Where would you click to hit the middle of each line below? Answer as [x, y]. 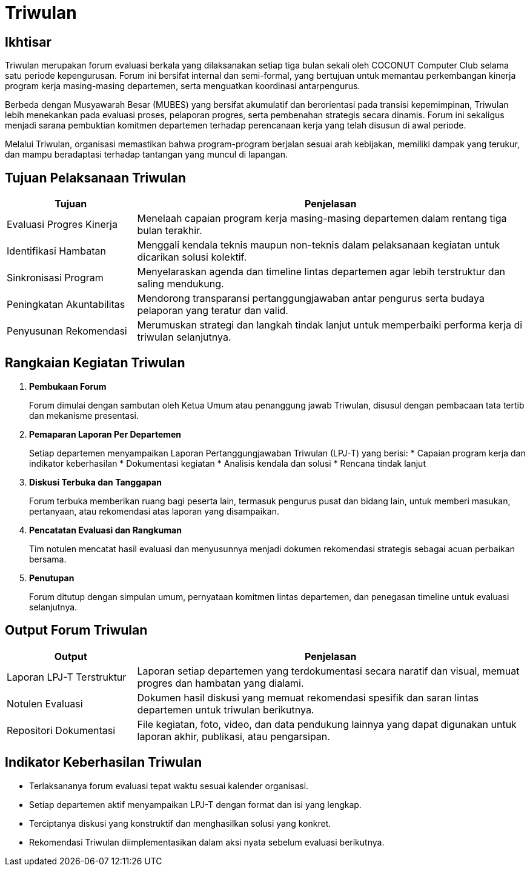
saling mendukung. [181, 284]
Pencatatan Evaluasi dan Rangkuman [105, 530]
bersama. [48, 559]
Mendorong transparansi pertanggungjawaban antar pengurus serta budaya [311, 299]
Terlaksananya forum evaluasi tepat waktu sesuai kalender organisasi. [169, 786]
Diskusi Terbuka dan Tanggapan [95, 482]
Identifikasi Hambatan [56, 251]
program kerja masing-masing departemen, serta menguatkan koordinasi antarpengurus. [183, 86]
